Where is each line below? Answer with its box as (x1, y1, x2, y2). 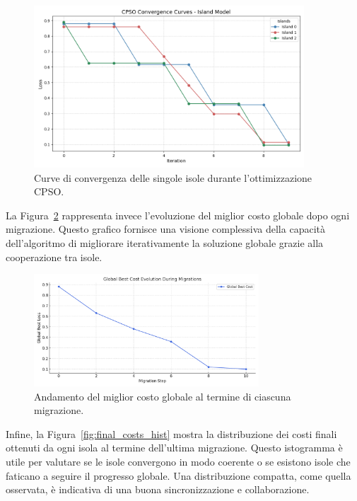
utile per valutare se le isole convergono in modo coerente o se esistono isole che (6, 454, 351, 469)
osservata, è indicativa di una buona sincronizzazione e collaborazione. (6, 482, 310, 497)
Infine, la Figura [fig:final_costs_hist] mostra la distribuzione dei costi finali (6, 426, 337, 441)
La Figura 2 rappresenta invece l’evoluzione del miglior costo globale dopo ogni (6, 207, 350, 222)
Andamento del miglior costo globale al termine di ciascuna (34, 388, 291, 403)
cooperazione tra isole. (6, 249, 103, 264)
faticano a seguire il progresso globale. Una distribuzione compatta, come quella (6, 468, 351, 483)
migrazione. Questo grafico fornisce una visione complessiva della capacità (6, 221, 325, 236)
